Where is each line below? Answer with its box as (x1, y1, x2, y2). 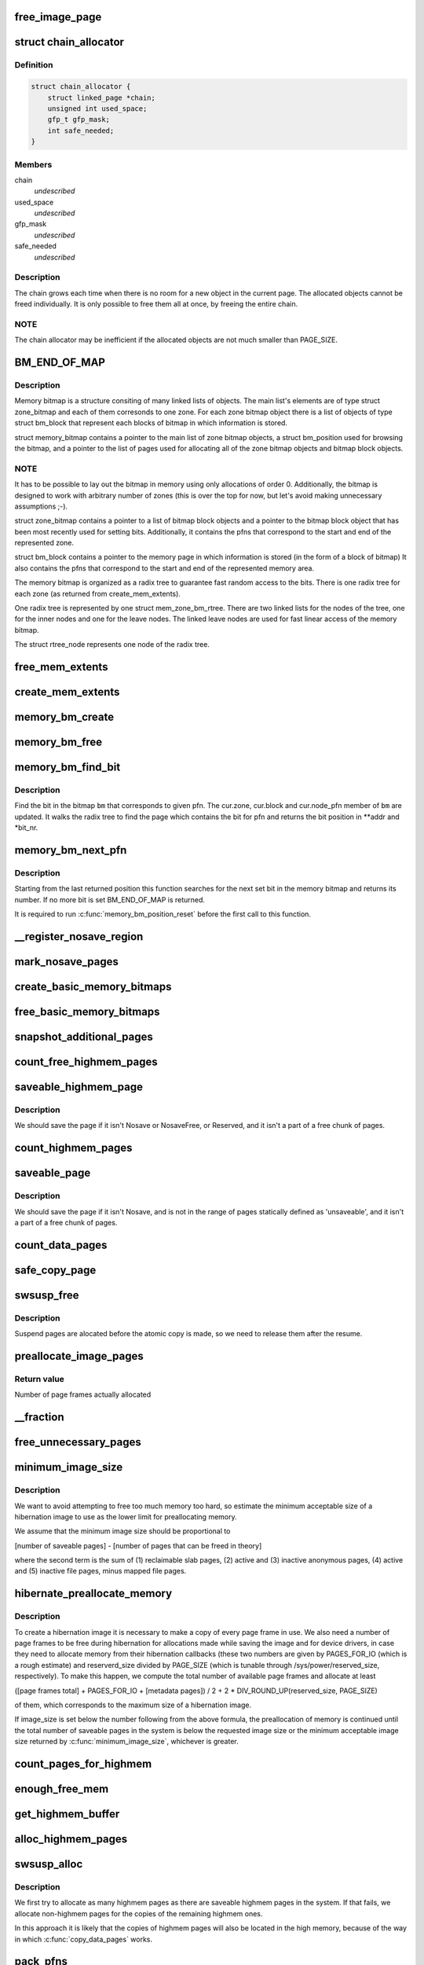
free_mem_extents (14, 660, 108, 674)
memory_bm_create (14, 711, 114, 724)
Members (14, 159, 53, 170)
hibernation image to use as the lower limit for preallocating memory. (14, 1511, 237, 1521)
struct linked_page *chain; (47, 93, 156, 102)
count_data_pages (14, 1238, 108, 1251)
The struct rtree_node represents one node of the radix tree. (14, 640, 210, 649)
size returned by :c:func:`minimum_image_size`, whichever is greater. (14, 1737, 239, 1746)
